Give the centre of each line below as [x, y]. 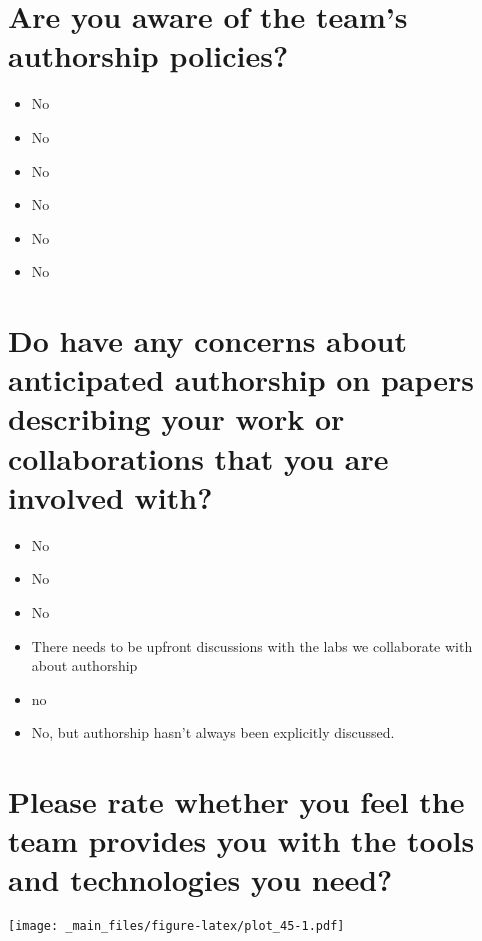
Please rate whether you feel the [236, 801]
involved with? [110, 496]
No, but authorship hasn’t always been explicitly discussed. [213, 732]
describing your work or [176, 418]
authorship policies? [148, 55]
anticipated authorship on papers [241, 379]
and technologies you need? [200, 879]
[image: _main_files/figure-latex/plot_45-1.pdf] [176, 926]
